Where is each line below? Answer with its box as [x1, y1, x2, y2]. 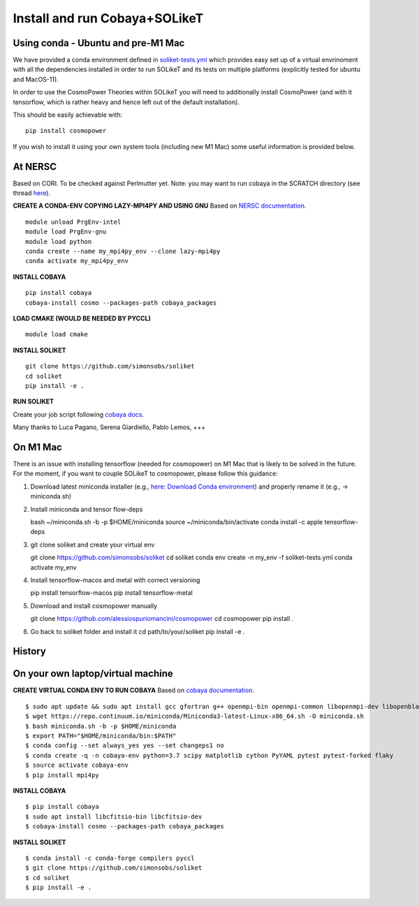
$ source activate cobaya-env [25, 761, 129, 769]
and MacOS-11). [13, 75, 59, 83]
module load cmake [25, 331, 89, 338]
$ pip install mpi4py [25, 771, 99, 779]
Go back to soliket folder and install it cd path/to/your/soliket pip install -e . [30, 627, 245, 635]
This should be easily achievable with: [13, 110, 123, 119]
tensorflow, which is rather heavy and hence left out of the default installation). [13, 98, 240, 106]
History [13, 645, 47, 657]
